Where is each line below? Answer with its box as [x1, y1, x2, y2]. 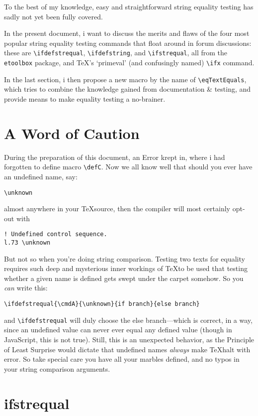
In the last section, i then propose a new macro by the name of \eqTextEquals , [4, 74, 247, 84]
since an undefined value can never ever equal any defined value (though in [4, 324, 232, 335]
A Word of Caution [4, 123, 140, 143]
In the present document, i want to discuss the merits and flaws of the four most [4, 28, 250, 38]
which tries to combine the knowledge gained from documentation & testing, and [4, 84, 251, 94]
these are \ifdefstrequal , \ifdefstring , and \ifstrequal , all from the [4, 47, 228, 58]
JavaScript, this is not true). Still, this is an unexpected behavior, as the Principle [4, 334, 255, 344]
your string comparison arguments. [4, 363, 110, 374]
